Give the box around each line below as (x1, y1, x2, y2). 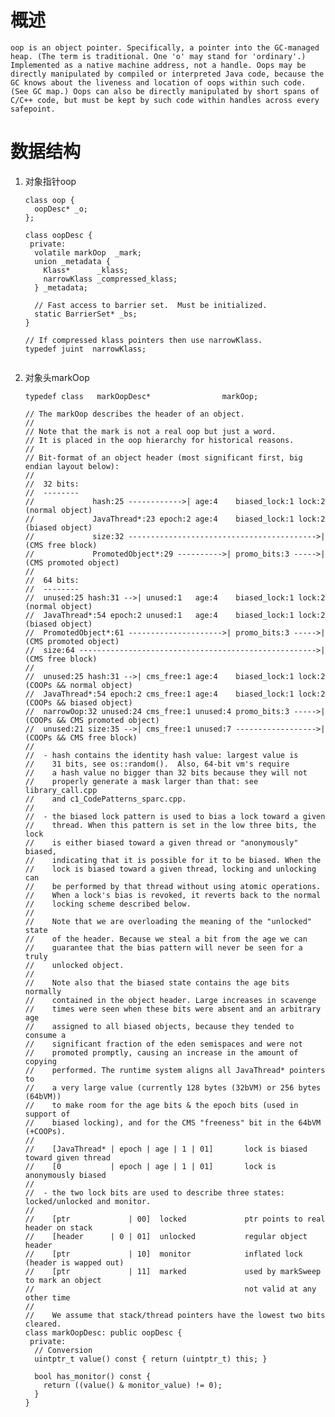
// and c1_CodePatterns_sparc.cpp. (24, 794, 187, 804)
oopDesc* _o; (34, 204, 89, 214)
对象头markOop (24, 371, 90, 383)
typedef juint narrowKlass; (24, 344, 147, 354)
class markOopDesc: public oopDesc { (24, 1327, 183, 1338)
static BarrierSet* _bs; (34, 309, 138, 319)
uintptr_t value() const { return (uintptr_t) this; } (34, 1354, 268, 1364)
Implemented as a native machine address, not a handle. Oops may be (10, 60, 307, 70)
